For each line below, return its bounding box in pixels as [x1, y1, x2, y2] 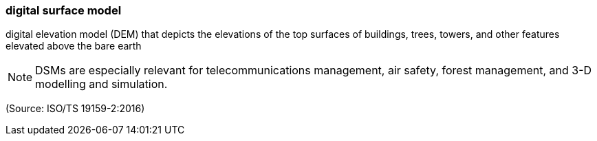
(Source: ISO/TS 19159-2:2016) [6, 102, 145, 115]
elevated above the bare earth [6, 40, 142, 52]
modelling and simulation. [35, 77, 168, 91]
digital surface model [6, 3, 122, 17]
